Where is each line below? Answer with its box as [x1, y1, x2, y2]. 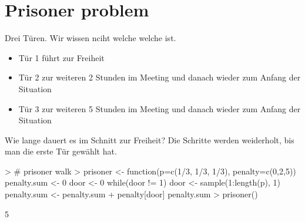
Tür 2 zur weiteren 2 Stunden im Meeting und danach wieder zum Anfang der [18, 71, 301, 83]
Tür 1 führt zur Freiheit [18, 51, 105, 63]
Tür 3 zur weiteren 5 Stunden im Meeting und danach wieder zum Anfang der [18, 102, 301, 115]
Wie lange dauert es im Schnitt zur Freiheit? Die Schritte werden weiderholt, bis [5, 133, 294, 146]
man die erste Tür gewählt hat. [5, 145, 117, 157]
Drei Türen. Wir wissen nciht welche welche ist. [5, 32, 176, 44]
